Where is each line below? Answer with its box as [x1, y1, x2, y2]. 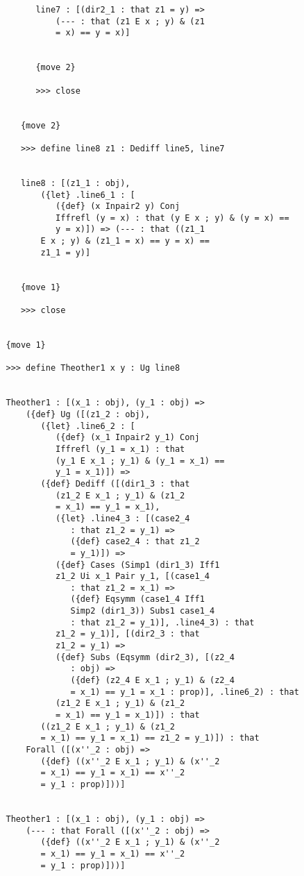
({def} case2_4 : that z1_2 [70, 537, 200, 547]
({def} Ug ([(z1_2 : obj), [26, 409, 151, 419]
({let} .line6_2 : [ [40, 421, 135, 431]
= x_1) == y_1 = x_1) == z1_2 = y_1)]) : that [40, 733, 260, 743]
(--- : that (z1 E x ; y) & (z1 [56, 16, 205, 26]
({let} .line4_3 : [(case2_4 [56, 513, 190, 523]
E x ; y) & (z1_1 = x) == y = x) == [40, 236, 210, 246]
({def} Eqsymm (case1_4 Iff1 [70, 594, 205, 605]
